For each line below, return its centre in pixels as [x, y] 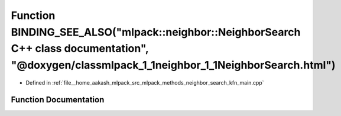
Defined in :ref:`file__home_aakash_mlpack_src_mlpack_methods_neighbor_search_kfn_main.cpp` [145, 82]
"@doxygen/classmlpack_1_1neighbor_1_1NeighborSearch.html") [173, 65]
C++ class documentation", [80, 49]
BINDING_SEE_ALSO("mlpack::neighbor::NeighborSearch [156, 32]
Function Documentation [58, 100]
